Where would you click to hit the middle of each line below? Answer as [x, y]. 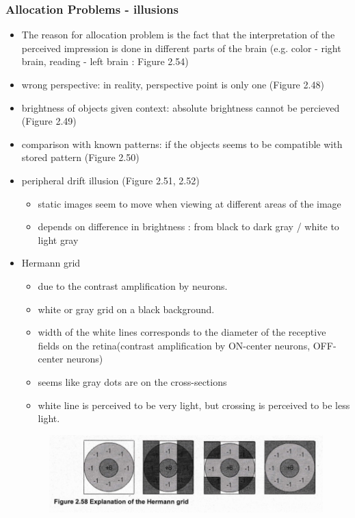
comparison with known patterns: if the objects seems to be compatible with [182, 144]
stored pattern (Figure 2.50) [80, 157]
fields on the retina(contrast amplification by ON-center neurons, [174, 345]
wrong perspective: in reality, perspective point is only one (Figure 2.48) [173, 84]
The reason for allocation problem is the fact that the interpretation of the [178, 35]
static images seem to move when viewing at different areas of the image [189, 203]
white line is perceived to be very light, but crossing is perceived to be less [194, 405]
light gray [58, 239]
